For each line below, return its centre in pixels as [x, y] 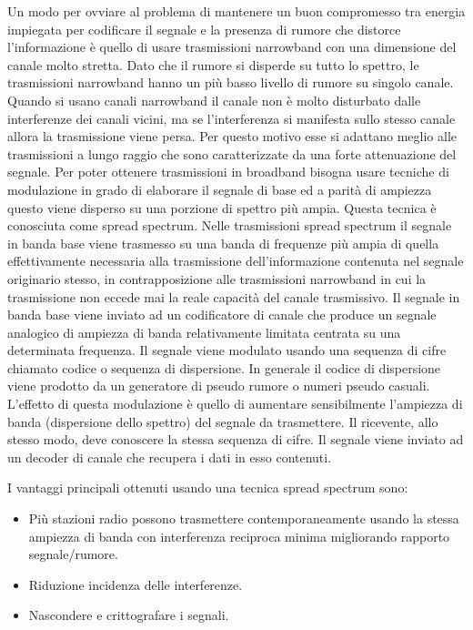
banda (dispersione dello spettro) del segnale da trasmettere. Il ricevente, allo [223, 421]
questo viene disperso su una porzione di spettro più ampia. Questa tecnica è [222, 207]
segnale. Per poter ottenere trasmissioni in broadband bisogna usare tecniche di [228, 172]
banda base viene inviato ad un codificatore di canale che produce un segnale [222, 315]
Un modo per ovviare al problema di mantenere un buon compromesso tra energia [236, 11]
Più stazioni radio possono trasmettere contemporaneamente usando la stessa [244, 518]
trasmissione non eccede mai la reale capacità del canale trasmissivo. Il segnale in [234, 296]
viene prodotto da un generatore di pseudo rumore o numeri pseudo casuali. [219, 386]
